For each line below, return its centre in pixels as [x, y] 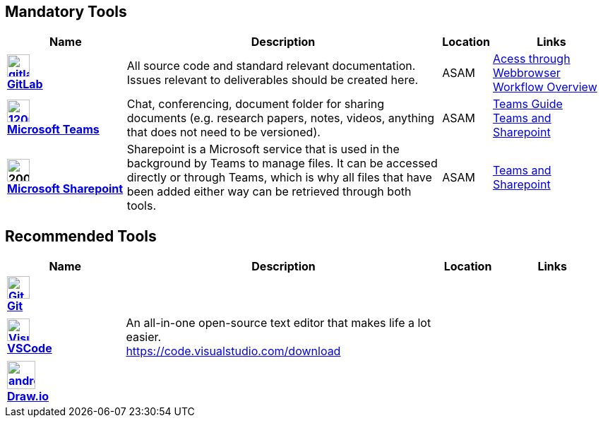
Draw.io [28, 397]
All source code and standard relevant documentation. [271, 66]
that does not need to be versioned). [223, 132]
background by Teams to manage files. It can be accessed [282, 163]
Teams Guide [527, 104]
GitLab [25, 84]
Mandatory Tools [66, 12]
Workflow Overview [545, 87]
